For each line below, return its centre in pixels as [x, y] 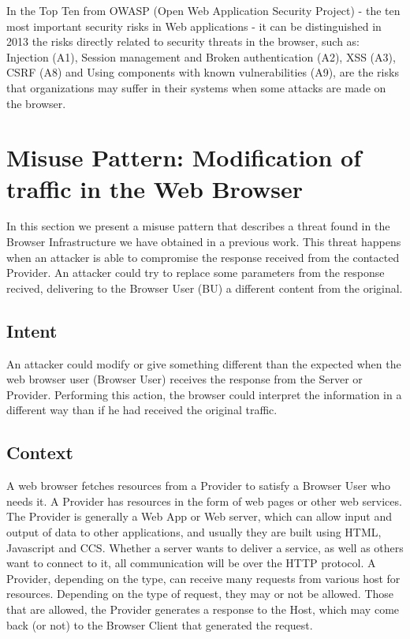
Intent [32, 330]
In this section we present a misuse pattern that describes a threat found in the [198, 226]
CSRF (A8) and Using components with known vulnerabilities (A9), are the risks [203, 72]
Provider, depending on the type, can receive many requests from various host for [203, 578]
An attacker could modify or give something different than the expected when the [204, 363]
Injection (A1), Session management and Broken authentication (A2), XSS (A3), [201, 56]
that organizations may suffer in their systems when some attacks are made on [196, 87]
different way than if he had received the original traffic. [142, 410]
